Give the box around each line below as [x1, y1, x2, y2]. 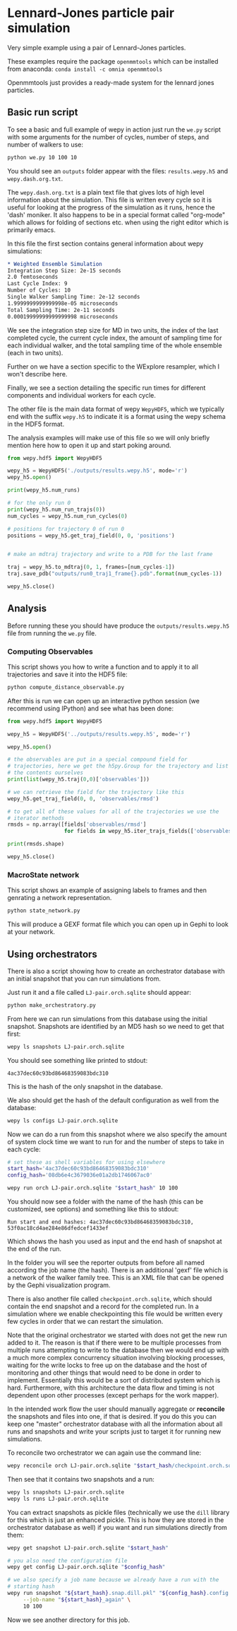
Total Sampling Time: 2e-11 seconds [7, 306, 115, 313]
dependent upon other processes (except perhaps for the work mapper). [7, 1391, 219, 1400]
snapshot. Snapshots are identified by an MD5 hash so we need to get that [7, 1022, 224, 1030]
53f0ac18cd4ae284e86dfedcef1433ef [7, 1225, 109, 1232]
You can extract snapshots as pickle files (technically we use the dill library [7, 1508, 230, 1516]
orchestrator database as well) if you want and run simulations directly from [7, 1523, 228, 1531]
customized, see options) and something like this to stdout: [7, 1205, 179, 1214]
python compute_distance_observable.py [7, 684, 125, 691]
